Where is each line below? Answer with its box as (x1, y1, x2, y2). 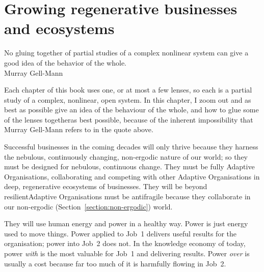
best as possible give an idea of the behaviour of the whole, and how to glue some (4, 104, 259, 115)
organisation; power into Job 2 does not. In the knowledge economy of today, (4, 238, 246, 249)
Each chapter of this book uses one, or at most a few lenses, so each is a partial (4, 84, 252, 95)
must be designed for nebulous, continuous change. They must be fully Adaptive (4, 161, 255, 172)
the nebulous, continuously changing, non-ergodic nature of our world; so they (4, 151, 248, 162)
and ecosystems (4, 18, 115, 39)
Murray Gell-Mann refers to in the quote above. (4, 124, 153, 135)
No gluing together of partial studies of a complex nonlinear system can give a (4, 47, 249, 58)
